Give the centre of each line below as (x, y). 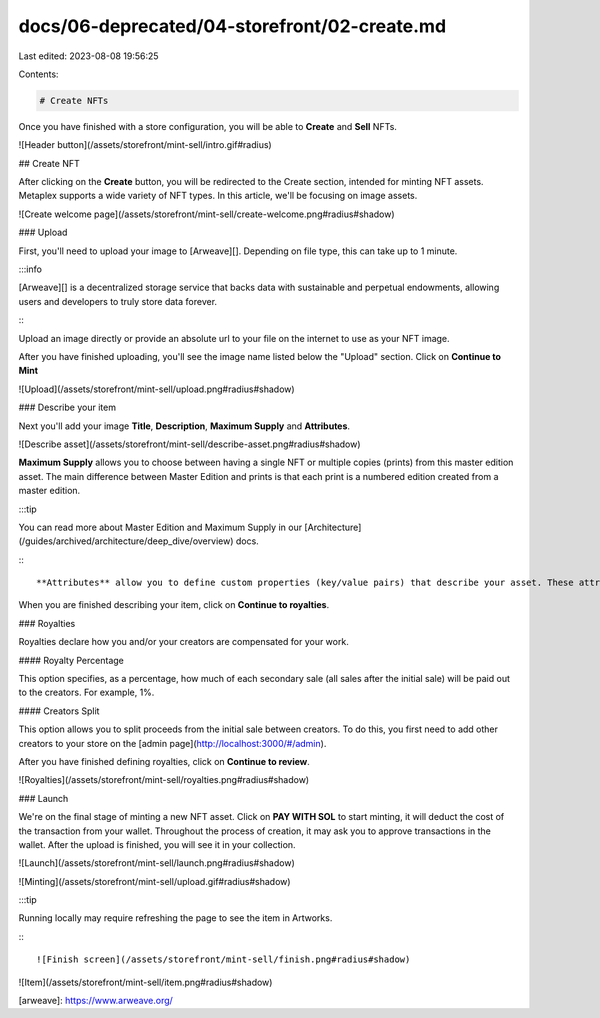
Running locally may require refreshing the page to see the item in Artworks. (175, 918)
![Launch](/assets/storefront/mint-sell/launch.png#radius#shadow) (156, 863)
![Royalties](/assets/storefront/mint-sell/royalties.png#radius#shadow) (164, 780)
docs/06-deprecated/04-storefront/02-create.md (232, 26)
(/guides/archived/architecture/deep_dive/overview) (126, 541)
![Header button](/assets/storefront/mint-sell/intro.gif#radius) (145, 145)
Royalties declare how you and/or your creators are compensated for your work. (183, 642)
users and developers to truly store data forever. (118, 301)
